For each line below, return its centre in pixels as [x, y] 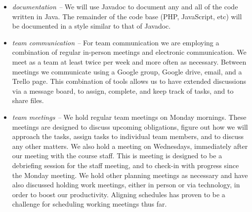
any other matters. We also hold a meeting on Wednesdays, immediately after [130, 146]
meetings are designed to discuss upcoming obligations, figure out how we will [130, 126]
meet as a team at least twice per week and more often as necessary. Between [129, 61]
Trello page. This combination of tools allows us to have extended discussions [129, 81]
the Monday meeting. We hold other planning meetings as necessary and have [130, 175]
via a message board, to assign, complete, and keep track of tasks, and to [123, 90]
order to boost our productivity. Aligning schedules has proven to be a [119, 194]
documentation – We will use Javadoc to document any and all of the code [125, 6]
